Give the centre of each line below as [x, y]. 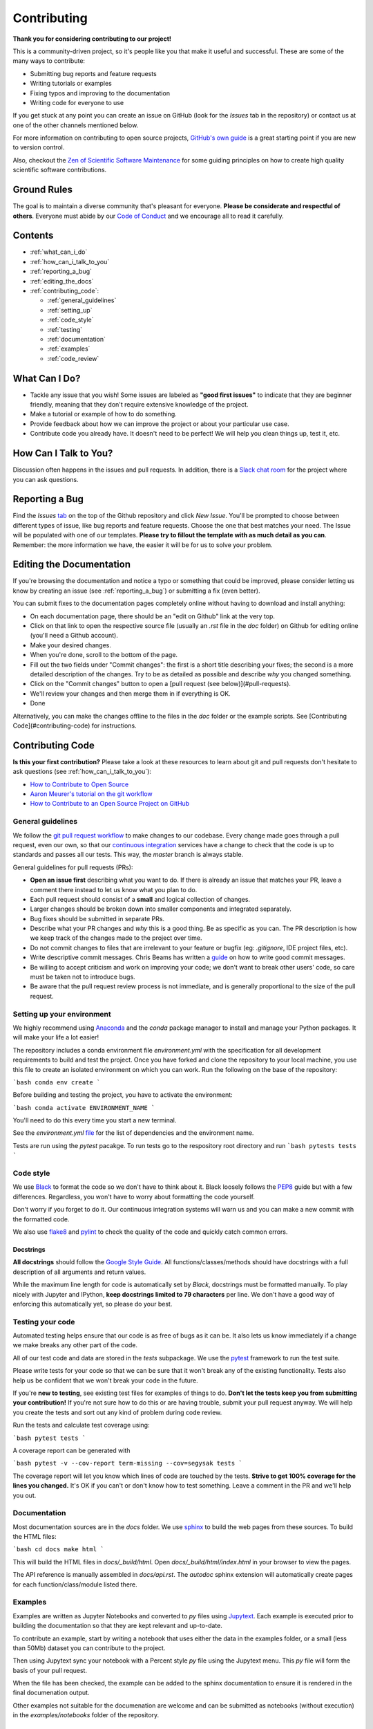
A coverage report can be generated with [71, 1450]
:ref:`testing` [65, 329]
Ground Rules [42, 190]
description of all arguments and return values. [79, 1272]
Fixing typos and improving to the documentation [100, 93]
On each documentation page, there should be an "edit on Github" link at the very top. [153, 616]
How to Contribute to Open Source [79, 784]
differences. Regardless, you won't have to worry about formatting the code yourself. [134, 1196]
